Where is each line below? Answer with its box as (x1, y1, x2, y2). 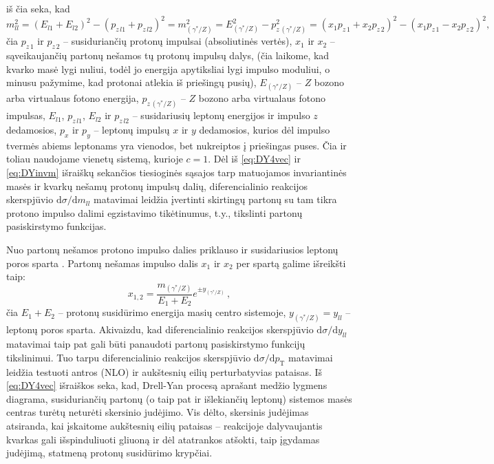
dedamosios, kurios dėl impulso (199, 123, 330, 137)
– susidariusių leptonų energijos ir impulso (132, 108, 310, 123)
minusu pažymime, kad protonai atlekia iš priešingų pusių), (6, 75, 257, 89)
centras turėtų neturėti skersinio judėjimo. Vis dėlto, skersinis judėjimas (6, 405, 309, 419)
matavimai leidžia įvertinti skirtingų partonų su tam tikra (94, 192, 337, 207)
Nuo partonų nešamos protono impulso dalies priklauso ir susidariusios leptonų (6, 242, 339, 257)
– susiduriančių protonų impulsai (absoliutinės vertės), (63, 34, 292, 48)
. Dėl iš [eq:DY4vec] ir (208, 151, 301, 166)
